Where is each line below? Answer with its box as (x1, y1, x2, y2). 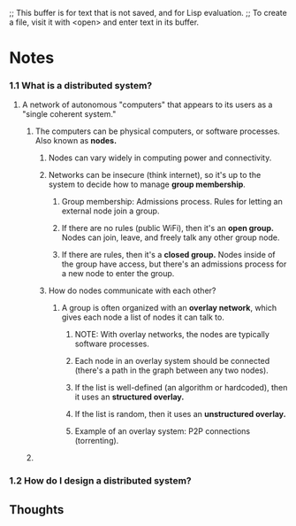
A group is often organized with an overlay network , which (61, 303, 277, 313)
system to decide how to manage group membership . (48, 179, 246, 190)
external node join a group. (61, 205, 160, 216)
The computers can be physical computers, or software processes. (34, 126, 280, 136)
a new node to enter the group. (61, 268, 175, 279)
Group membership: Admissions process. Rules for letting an (61, 197, 283, 207)
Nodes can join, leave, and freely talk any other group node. (61, 232, 280, 243)
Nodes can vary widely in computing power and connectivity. (48, 152, 272, 163)
